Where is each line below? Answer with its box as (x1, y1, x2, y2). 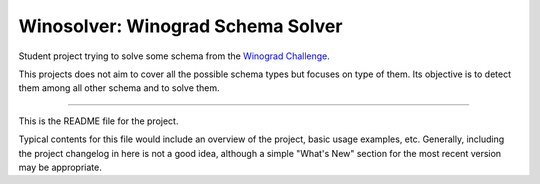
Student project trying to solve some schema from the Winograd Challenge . (18, 50, 330, 62)
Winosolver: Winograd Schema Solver (18, 15, 343, 37)
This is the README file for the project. (18, 115, 179, 127)
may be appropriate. (18, 161, 102, 173)
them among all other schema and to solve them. (18, 82, 220, 94)
